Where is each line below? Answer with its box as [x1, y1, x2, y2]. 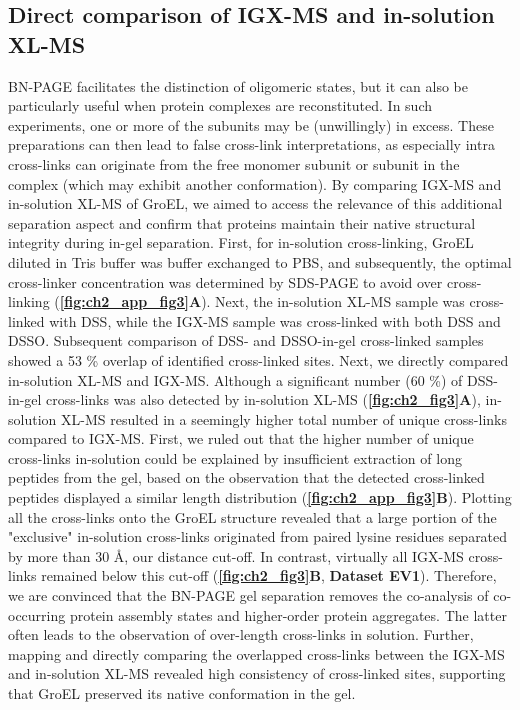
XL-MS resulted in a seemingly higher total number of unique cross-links [60, 408, 507, 429]
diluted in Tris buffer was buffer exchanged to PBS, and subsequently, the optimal [8, 251, 512, 272]
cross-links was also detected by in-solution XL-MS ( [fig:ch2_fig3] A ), [46, 389, 481, 410]
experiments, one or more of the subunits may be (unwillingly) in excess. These [8, 114, 494, 135]
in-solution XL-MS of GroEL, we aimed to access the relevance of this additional [8, 193, 503, 214]
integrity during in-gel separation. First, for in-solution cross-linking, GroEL [8, 232, 474, 253]
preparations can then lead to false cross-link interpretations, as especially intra [8, 134, 495, 155]
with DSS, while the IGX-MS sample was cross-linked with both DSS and [49, 310, 501, 331]
